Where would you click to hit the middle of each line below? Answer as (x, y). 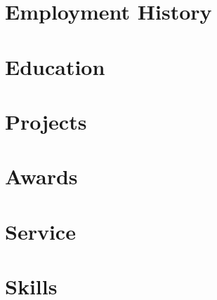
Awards (41, 176)
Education (55, 66)
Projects (46, 121)
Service (40, 231)
